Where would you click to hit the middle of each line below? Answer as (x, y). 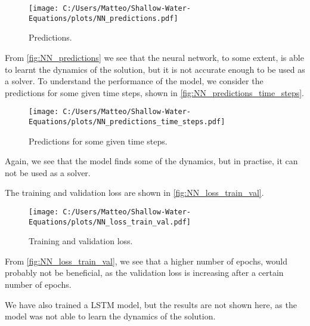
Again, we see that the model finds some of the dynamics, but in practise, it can (151, 161)
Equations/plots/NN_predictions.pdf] (103, 18)
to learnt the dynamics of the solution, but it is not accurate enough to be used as (155, 69)
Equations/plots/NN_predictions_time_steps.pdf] (127, 122)
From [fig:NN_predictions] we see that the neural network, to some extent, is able (154, 57)
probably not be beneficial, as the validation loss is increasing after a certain (144, 273)
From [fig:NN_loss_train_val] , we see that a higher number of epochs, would (146, 261)
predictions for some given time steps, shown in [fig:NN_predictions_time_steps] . (155, 92)
